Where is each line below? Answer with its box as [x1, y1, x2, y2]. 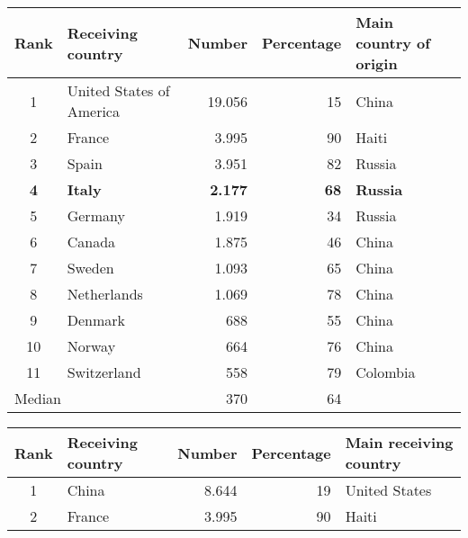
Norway [67, 336, 116, 356]
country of [355, 32, 430, 53]
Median [14, 388, 62, 408]
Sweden [67, 257, 114, 278]
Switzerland [67, 362, 141, 382]
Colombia [355, 362, 416, 382]
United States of [67, 80, 170, 101]
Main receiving [345, 432, 454, 453]
